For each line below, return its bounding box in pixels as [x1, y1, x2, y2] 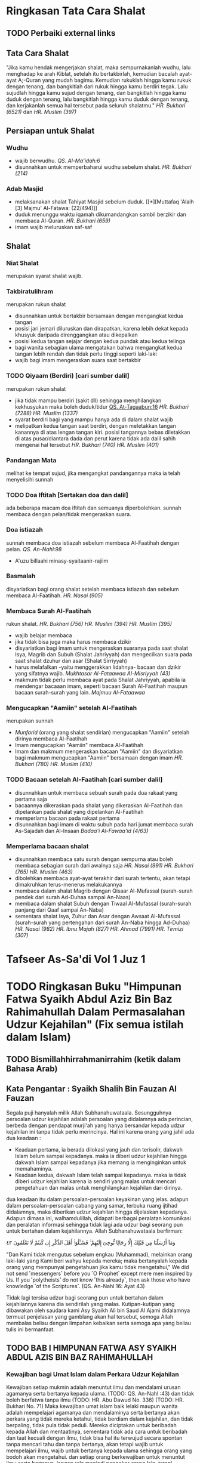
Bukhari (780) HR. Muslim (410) [14, 761, 93, 768]
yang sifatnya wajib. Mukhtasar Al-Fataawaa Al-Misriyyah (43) [14, 670, 171, 677]
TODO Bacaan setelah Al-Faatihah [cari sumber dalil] [6, 776, 163, 784]
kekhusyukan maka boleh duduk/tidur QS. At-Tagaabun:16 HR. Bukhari [14, 403, 189, 410]
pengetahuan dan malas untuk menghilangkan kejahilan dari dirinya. [14, 1184, 183, 1191]
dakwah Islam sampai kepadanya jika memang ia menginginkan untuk [14, 1159, 187, 1166]
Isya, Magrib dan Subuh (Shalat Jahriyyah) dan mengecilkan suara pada [14, 651, 192, 658]
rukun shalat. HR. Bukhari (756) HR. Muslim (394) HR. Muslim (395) [6, 621, 172, 628]
